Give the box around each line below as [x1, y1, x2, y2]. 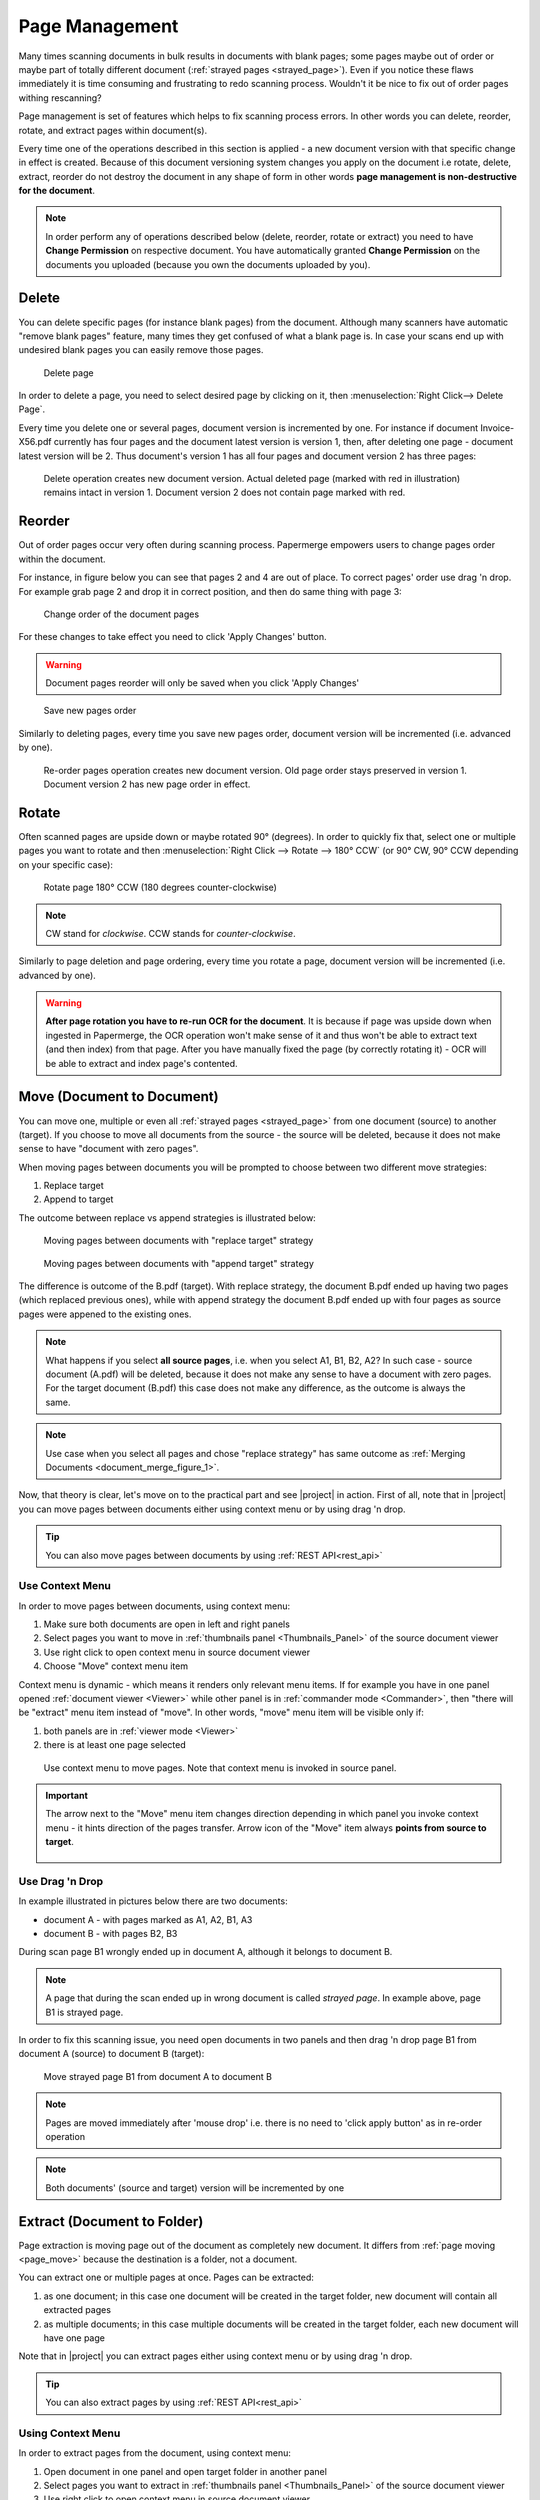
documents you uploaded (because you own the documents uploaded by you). [45, 258, 371, 270]
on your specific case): [18, 858, 114, 870]
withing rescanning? [18, 91, 102, 104]
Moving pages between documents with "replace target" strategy [43, 1235, 314, 1247]
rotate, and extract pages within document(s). [18, 124, 208, 136]
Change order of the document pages [43, 608, 200, 620]
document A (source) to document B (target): [18, 2048, 205, 2060]
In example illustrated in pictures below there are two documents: [18, 1895, 289, 1907]
